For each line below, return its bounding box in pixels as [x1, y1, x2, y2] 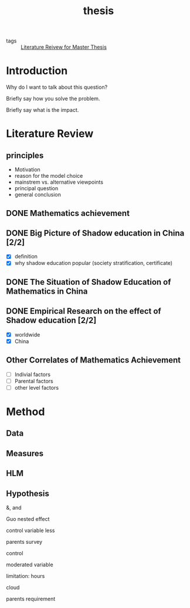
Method [6, 405, 45, 418]
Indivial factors [14, 371, 51, 378]
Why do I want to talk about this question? [6, 84, 108, 91]
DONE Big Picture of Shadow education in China [6, 228, 185, 238]
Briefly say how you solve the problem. [6, 95, 100, 102]
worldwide [14, 331, 40, 338]
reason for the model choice [14, 172, 83, 180]
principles [6, 150, 44, 160]
